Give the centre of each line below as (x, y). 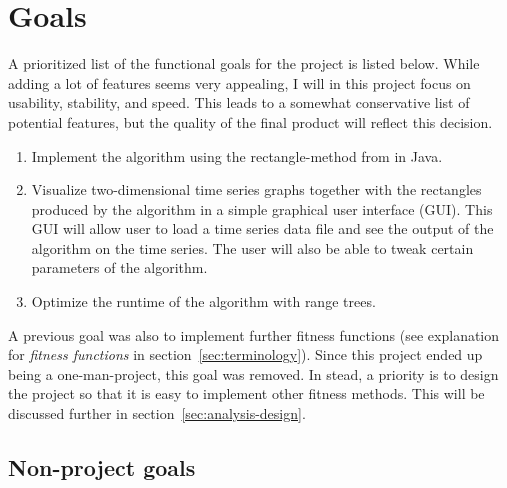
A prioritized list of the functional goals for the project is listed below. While (244, 63)
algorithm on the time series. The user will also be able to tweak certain (252, 247)
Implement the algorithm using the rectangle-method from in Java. (237, 155)
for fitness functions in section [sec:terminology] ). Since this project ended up (245, 354)
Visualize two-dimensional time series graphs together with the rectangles (256, 189)
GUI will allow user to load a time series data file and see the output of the (262, 228)
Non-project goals (102, 467)
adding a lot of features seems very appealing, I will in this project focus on (239, 82)
